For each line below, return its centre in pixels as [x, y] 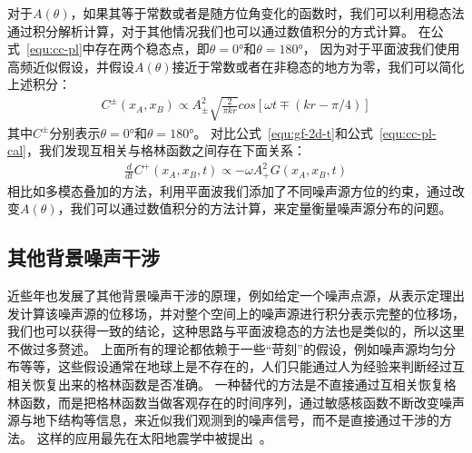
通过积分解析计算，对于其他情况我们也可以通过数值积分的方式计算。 [211, 30]
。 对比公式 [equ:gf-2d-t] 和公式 [283, 132]
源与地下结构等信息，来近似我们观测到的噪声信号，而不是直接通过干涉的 [223, 420]
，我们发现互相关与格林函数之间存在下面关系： [166, 150]
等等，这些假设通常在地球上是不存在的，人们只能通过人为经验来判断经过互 [242, 366]
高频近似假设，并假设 [71, 66]
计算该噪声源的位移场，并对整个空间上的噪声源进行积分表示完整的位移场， [242, 313]
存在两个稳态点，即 [152, 49]
